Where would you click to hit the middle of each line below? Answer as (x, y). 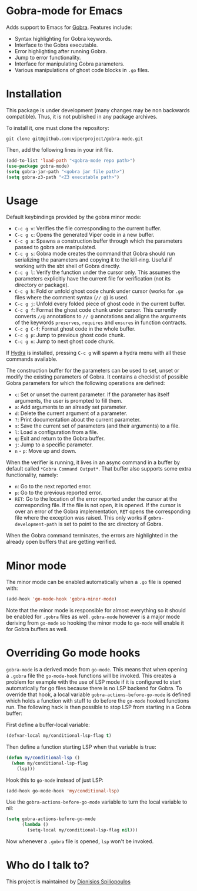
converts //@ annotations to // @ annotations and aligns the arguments (100, 316)
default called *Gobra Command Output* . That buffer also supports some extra (99, 469)
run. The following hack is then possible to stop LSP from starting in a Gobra (98, 707)
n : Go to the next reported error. (53, 487)
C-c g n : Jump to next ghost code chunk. (65, 341)
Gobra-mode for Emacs (64, 11)
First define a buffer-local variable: (48, 725)
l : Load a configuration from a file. (56, 432)
